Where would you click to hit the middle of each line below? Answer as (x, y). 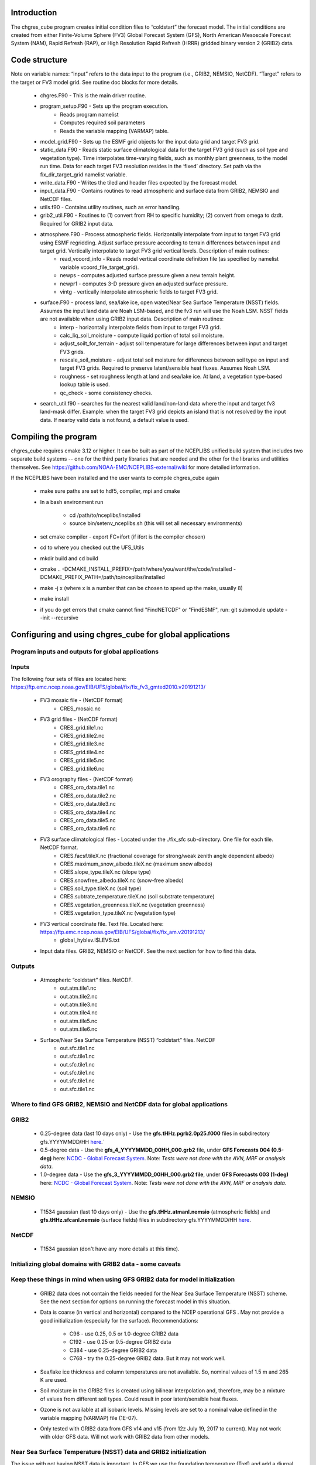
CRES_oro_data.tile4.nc (88, 812)
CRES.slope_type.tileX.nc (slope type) (106, 872)
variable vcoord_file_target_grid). (99, 267)
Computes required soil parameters (103, 122)
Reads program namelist (90, 114)
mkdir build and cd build (69, 558)
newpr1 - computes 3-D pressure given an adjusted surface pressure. (144, 284)
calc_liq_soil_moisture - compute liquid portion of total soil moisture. (142, 335)
